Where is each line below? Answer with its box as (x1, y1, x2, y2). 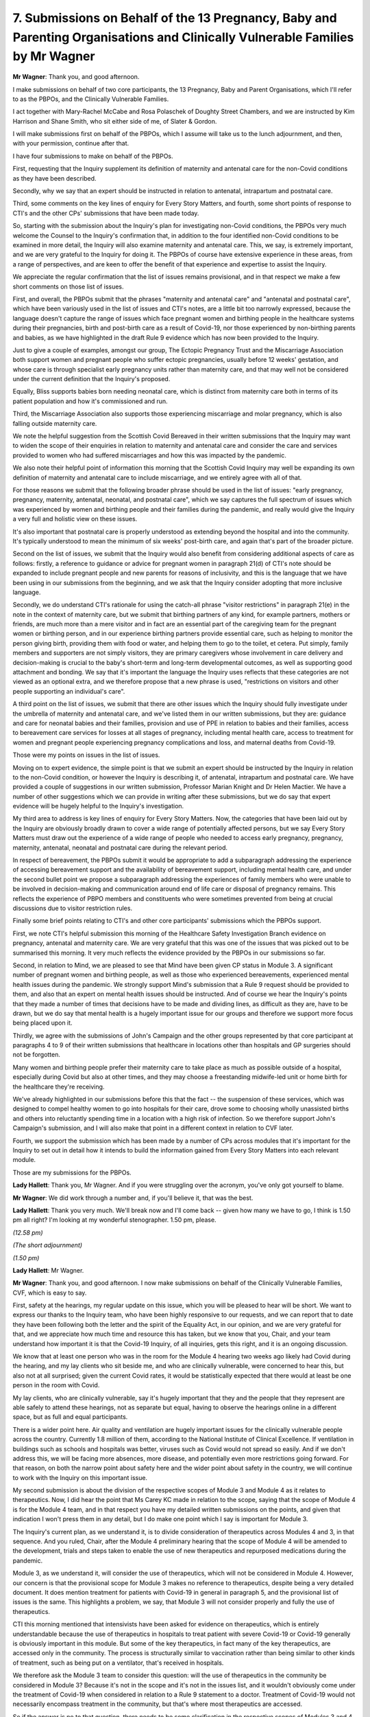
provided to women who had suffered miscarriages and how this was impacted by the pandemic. (12, 451, 287, 459)
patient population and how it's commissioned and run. (12, 397, 168, 405)
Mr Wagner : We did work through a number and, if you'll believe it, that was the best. (12, 1194, 254, 1202)
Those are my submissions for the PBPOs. (12, 1168, 132, 1176)
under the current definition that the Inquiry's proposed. (12, 375, 171, 383)
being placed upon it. (12, 1019, 73, 1027)
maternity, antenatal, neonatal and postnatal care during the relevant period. (12, 843, 228, 852)
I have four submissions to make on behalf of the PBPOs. (12, 152, 174, 160)
